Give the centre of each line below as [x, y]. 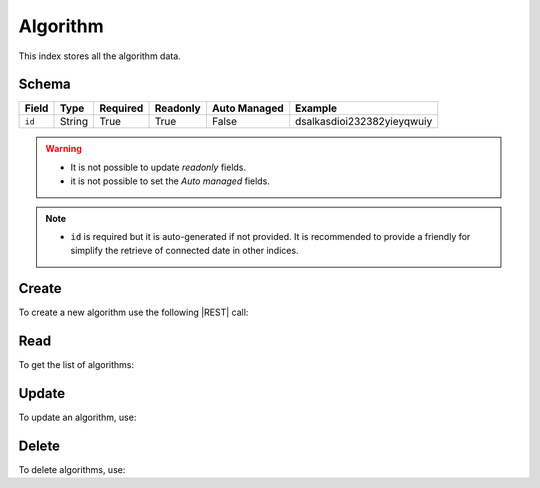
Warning [63, 149]
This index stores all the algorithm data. [100, 56]
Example [316, 108]
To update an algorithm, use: [77, 417]
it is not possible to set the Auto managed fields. [170, 181]
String [74, 122]
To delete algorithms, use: [72, 470]
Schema [45, 84]
